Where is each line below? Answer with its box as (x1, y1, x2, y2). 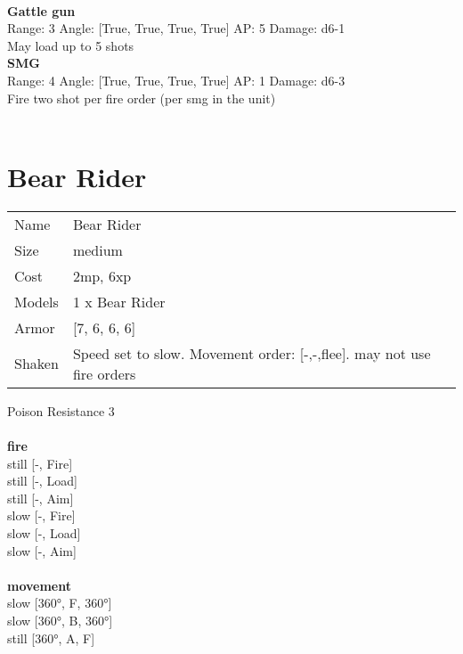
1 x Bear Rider (72, 290, 166, 312)
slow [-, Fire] (7, 506, 76, 525)
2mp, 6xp (72, 265, 132, 286)
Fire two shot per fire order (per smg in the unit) (7, 88, 276, 107)
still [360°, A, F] (7, 628, 95, 647)
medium (72, 239, 123, 260)
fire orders (72, 363, 136, 384)
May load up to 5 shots (7, 36, 134, 54)
